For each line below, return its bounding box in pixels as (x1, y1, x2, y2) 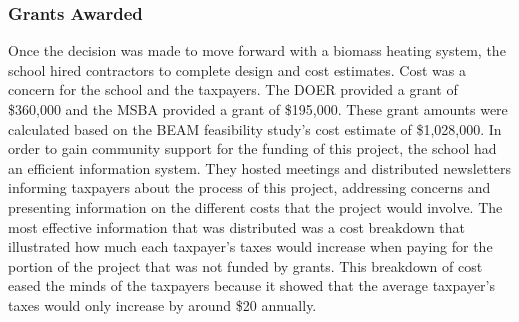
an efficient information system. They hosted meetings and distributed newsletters (8, 157, 512, 178)
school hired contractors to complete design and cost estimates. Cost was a (8, 59, 466, 80)
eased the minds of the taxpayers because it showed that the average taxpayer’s (8, 275, 496, 296)
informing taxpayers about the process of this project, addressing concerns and (8, 177, 491, 198)
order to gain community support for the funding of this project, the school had (8, 138, 497, 159)
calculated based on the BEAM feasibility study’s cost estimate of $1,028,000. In (8, 118, 502, 139)
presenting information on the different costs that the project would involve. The (8, 196, 503, 217)
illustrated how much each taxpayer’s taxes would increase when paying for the (8, 236, 493, 257)
